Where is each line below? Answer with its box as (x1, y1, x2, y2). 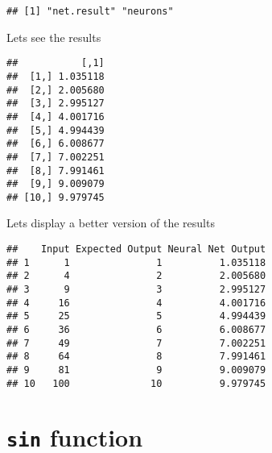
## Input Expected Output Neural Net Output (6, 243, 266, 256)
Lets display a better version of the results (6, 214, 215, 231)
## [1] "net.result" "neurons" (6, 6, 174, 17)
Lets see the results (6, 28, 101, 45)
